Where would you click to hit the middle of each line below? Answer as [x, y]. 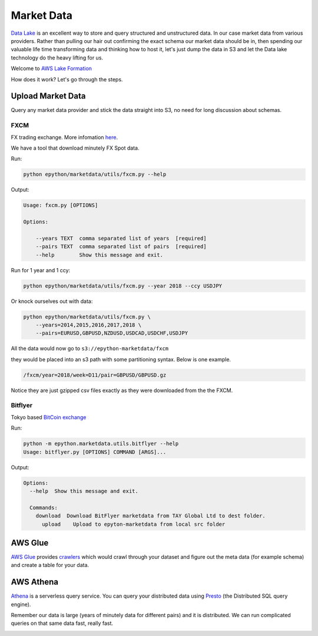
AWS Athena [35, 582]
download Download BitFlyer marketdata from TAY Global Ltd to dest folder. [151, 516]
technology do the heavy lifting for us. [57, 57]
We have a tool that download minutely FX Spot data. [75, 148]
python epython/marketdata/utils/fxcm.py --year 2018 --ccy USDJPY [123, 286]
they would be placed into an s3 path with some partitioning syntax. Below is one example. [121, 359]
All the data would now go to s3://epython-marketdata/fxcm [90, 348]
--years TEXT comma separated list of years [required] [121, 238]
